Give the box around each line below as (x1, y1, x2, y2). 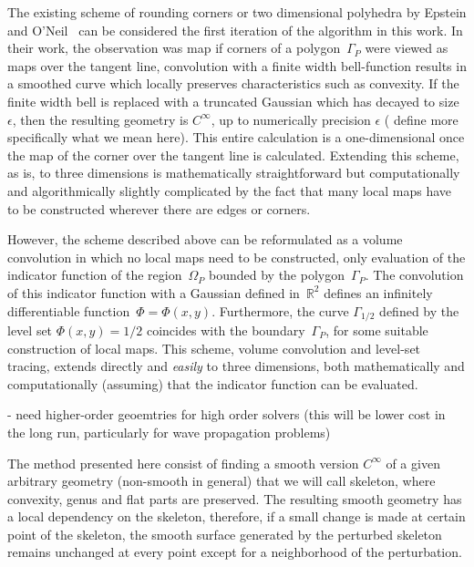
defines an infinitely (324, 283, 433, 302)
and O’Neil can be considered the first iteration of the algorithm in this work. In (7, 20, 463, 39)
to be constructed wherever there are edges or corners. (7, 199, 311, 218)
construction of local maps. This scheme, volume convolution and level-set (7, 338, 421, 357)
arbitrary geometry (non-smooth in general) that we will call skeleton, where (7, 471, 436, 490)
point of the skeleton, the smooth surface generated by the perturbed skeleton (7, 524, 442, 543)
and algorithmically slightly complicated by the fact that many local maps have (7, 180, 452, 200)
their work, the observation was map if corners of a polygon (7, 38, 341, 57)
